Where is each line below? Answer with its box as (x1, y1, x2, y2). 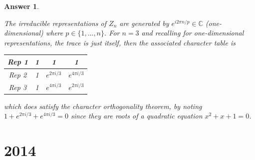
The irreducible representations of (4, 17, 107, 28)
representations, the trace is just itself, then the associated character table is (4, 37, 236, 47)
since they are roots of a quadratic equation (70, 110, 203, 121)
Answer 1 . (4, 1, 39, 11)
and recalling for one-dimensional (141, 27, 244, 38)
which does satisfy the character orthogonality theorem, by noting (4, 100, 202, 111)
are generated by (119, 17, 169, 28)
